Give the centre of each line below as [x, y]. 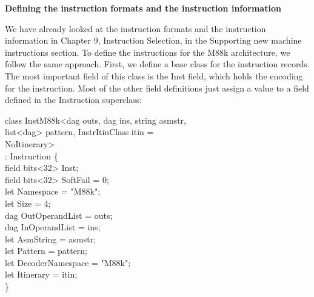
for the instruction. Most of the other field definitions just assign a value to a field [157, 88]
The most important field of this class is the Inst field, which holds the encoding [154, 75]
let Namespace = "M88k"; [53, 191]
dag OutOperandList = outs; [59, 215]
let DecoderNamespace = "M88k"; [68, 262]
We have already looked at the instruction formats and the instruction [135, 28]
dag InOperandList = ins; [53, 227]
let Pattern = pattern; [46, 251]
